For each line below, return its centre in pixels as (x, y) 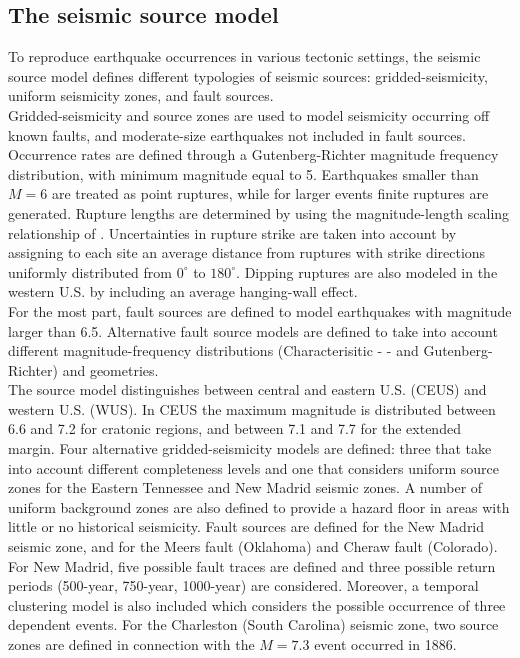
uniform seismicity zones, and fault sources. (141, 95)
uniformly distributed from (90, 271)
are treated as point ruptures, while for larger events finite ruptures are (270, 193)
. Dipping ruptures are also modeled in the (367, 271)
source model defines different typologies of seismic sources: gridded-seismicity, (248, 75)
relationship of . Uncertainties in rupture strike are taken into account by (232, 232)
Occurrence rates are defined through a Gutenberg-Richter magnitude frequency (253, 154)
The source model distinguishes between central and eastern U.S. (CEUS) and (247, 389)
